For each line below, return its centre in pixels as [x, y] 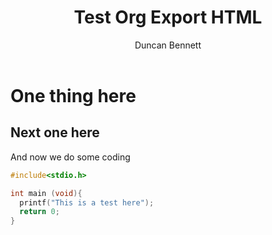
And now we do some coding [70, 157]
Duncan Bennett [168, 45]
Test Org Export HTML [168, 17]
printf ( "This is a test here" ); [87, 202]
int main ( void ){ [46, 193]
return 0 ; [39, 212]
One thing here [73, 95]
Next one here [55, 132]
